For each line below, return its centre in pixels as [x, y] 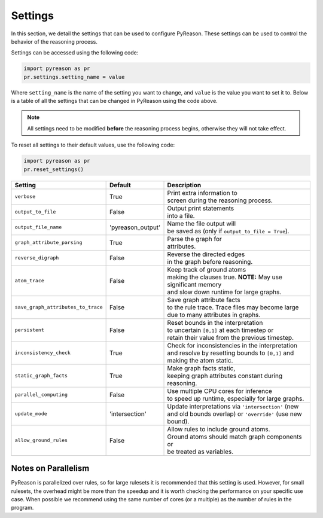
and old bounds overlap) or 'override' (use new [234, 414]
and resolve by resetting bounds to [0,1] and [231, 353]
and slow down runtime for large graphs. [224, 292]
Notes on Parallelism [50, 469]
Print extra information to [202, 193]
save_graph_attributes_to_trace [59, 307]
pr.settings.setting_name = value [74, 77]
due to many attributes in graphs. [214, 315]
